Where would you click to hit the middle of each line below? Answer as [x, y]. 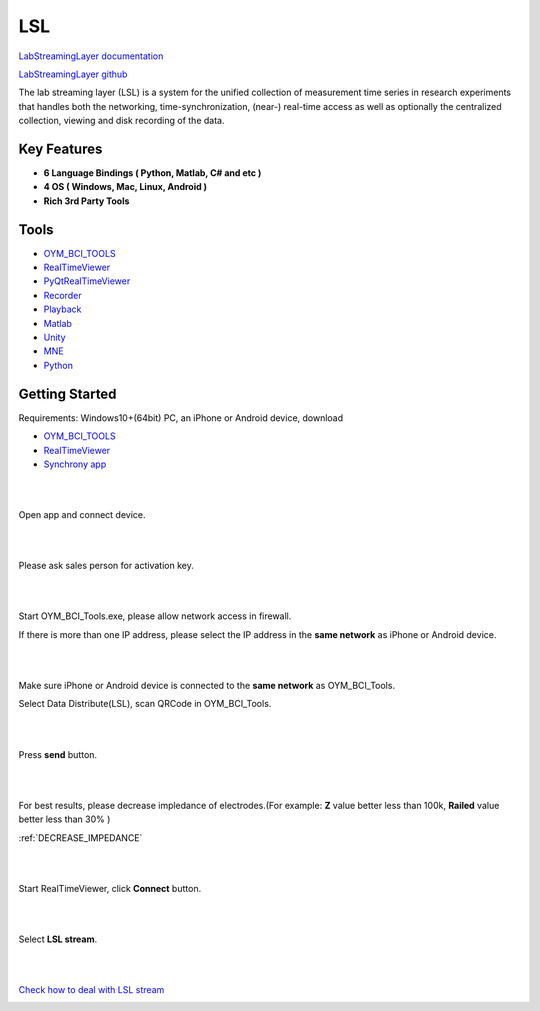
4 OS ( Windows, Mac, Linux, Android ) [125, 187]
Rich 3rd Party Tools [86, 201]
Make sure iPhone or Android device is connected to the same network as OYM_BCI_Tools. [206, 685]
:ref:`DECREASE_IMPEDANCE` [80, 837]
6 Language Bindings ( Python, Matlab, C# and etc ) [152, 173]
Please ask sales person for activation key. [106, 566]
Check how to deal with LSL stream [91, 990]
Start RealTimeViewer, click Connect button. [110, 888]
